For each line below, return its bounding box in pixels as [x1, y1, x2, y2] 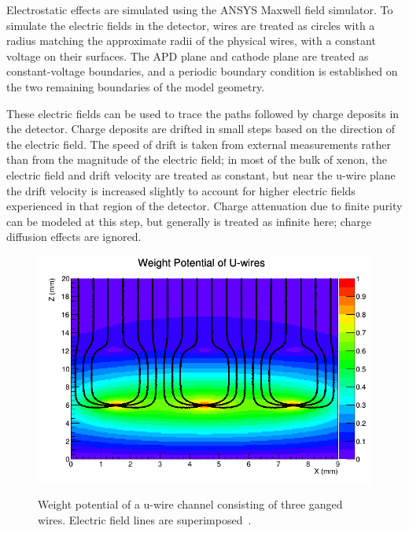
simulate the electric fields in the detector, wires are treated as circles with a [6, 17, 375, 33]
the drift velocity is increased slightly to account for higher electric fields [6, 182, 356, 198]
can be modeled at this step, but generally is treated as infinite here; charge [6, 213, 372, 229]
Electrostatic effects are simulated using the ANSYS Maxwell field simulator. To [6, 2, 393, 17]
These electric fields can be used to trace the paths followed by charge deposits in [6, 105, 400, 121]
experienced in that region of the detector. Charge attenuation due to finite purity [6, 198, 403, 214]
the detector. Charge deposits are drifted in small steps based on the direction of [6, 120, 396, 137]
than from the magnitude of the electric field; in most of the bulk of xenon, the [6, 151, 387, 168]
